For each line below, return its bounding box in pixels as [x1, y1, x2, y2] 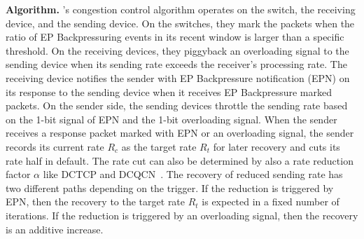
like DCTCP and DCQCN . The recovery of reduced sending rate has [43, 167, 343, 182]
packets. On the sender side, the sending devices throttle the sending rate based [6, 98, 348, 113]
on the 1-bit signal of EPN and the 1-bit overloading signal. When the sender [6, 111, 337, 126]
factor [6, 167, 31, 182]
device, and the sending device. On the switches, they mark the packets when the [6, 15, 355, 30]
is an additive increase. [6, 221, 104, 236]
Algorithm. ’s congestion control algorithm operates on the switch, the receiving [6, 2, 356, 16]
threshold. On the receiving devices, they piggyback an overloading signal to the [6, 43, 349, 57]
